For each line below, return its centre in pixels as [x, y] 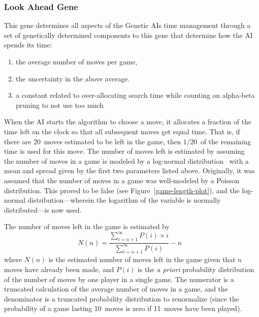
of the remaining [226, 141]
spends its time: [28, 45]
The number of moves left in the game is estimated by [87, 226]
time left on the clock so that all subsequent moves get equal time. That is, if [122, 131]
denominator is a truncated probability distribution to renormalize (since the [122, 298]
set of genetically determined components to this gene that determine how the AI [129, 35]
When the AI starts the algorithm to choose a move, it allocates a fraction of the [128, 122]
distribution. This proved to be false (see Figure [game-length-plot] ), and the [122, 190]
